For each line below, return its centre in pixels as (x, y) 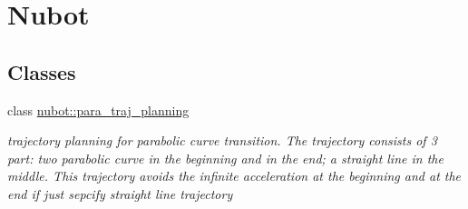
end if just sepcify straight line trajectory (120, 193)
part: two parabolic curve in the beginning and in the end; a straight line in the (225, 158)
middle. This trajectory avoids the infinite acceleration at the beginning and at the (234, 176)
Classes (42, 71)
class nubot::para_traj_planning (98, 109)
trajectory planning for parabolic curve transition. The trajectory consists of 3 (222, 140)
